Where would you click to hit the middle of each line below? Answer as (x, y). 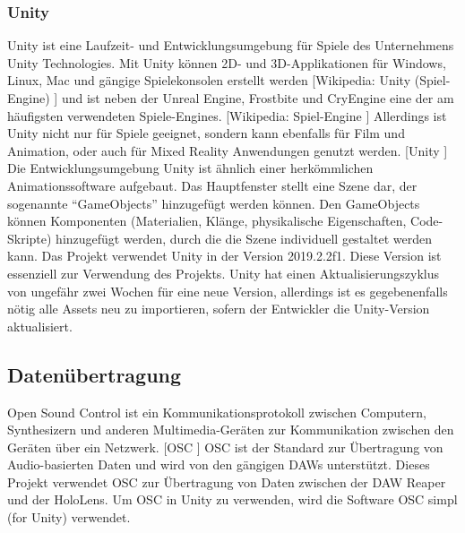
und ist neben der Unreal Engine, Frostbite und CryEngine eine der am (258, 98)
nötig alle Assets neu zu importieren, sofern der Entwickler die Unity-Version (219, 309)
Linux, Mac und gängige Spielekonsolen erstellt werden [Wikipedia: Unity (209, 80)
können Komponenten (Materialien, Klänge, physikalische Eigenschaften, (207, 221)
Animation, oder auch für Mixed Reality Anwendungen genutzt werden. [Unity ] (228, 150)
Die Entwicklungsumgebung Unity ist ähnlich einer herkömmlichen (190, 168)
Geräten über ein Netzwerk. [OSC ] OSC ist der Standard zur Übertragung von (225, 447)
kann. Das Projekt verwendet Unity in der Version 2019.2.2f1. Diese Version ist (224, 256)
